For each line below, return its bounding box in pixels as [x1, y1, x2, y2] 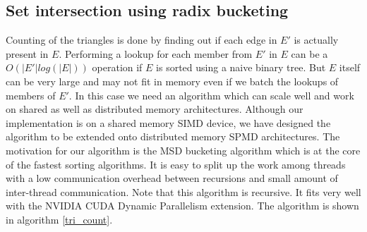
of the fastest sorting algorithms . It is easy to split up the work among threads [6, 157, 346, 171]
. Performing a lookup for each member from [59, 46, 253, 61]
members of [6, 87, 56, 102]
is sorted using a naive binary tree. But [156, 60, 326, 75]
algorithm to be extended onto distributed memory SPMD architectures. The [6, 129, 340, 144]
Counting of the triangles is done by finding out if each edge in [6, 32, 277, 47]
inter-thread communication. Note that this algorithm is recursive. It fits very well [6, 184, 361, 199]
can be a [291, 46, 328, 61]
